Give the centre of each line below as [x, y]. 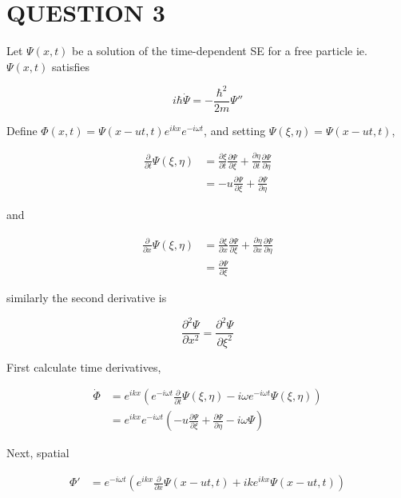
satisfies [71, 66]
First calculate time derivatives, [84, 367]
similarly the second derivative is [87, 298]
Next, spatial [38, 453]
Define [22, 130]
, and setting [235, 130]
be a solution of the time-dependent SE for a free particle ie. [220, 51]
